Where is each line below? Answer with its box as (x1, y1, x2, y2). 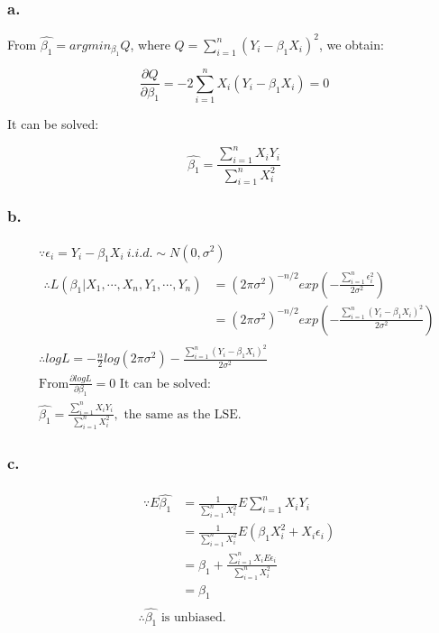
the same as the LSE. (123, 408, 242, 421)
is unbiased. (160, 610, 226, 624)
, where (130, 34, 170, 53)
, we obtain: (318, 34, 384, 53)
